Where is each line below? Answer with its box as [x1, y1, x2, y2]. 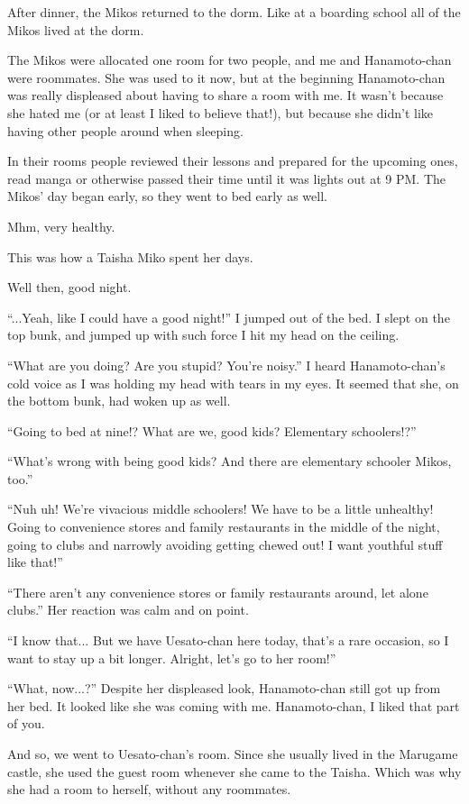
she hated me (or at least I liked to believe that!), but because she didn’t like [7, 103, 434, 122]
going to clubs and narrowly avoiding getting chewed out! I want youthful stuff [7, 534, 443, 553]
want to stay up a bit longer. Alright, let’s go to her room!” [7, 648, 336, 667]
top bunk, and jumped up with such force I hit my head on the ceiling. [7, 325, 400, 344]
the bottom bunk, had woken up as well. [7, 391, 231, 410]
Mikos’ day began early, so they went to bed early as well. [7, 187, 327, 206]
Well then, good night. [7, 278, 132, 297]
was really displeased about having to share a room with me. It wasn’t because [7, 86, 444, 105]
